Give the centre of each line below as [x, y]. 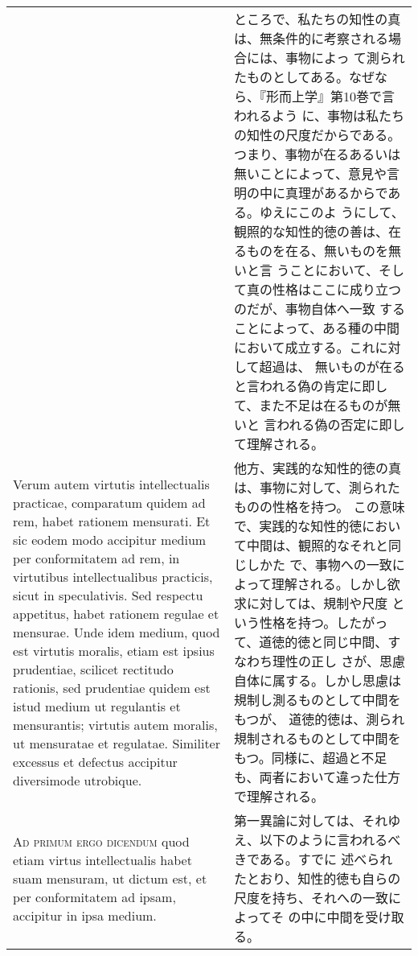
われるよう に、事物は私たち [320, 115]
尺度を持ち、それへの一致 [311, 898]
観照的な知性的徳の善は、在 [318, 231]
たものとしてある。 [292, 77]
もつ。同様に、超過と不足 [311, 758]
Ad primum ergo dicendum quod [101, 841]
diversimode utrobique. [78, 780]
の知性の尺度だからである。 [318, 135]
